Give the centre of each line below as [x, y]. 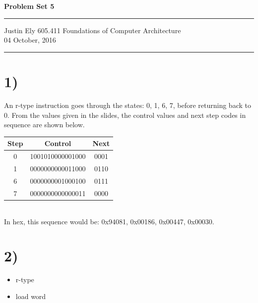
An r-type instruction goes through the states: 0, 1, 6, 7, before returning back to [128, 105]
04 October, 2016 [30, 40]
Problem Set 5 [29, 6]
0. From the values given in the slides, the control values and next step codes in [125, 115]
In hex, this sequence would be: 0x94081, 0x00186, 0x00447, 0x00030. [109, 222]
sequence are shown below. [44, 125]
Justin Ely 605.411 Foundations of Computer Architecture [93, 30]
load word [31, 296]
